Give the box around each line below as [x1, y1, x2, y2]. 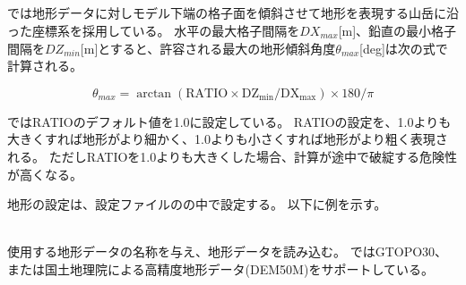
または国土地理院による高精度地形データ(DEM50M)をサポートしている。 [7, 259, 434, 278]
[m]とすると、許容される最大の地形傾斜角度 [80, 38, 336, 57]
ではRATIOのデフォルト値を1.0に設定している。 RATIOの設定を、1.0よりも [7, 112, 452, 130]
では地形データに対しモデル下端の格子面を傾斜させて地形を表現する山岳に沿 [7, 4, 459, 22]
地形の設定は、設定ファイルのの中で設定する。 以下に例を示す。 [7, 195, 387, 214]
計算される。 [7, 56, 82, 75]
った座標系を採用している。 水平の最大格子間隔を [7, 21, 300, 39]
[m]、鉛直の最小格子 [338, 21, 457, 39]
